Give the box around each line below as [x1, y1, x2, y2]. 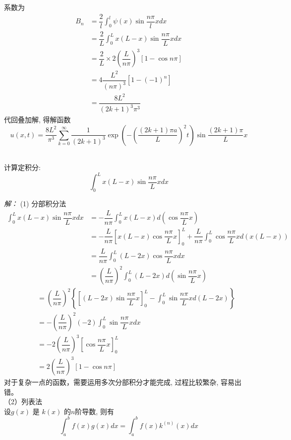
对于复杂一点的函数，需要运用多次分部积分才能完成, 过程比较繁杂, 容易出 [4, 376, 242, 387]
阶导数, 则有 [75, 406, 114, 416]
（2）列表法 [4, 396, 42, 407]
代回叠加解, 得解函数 [4, 114, 71, 125]
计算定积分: [4, 162, 41, 173]
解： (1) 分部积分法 [4, 198, 66, 209]
